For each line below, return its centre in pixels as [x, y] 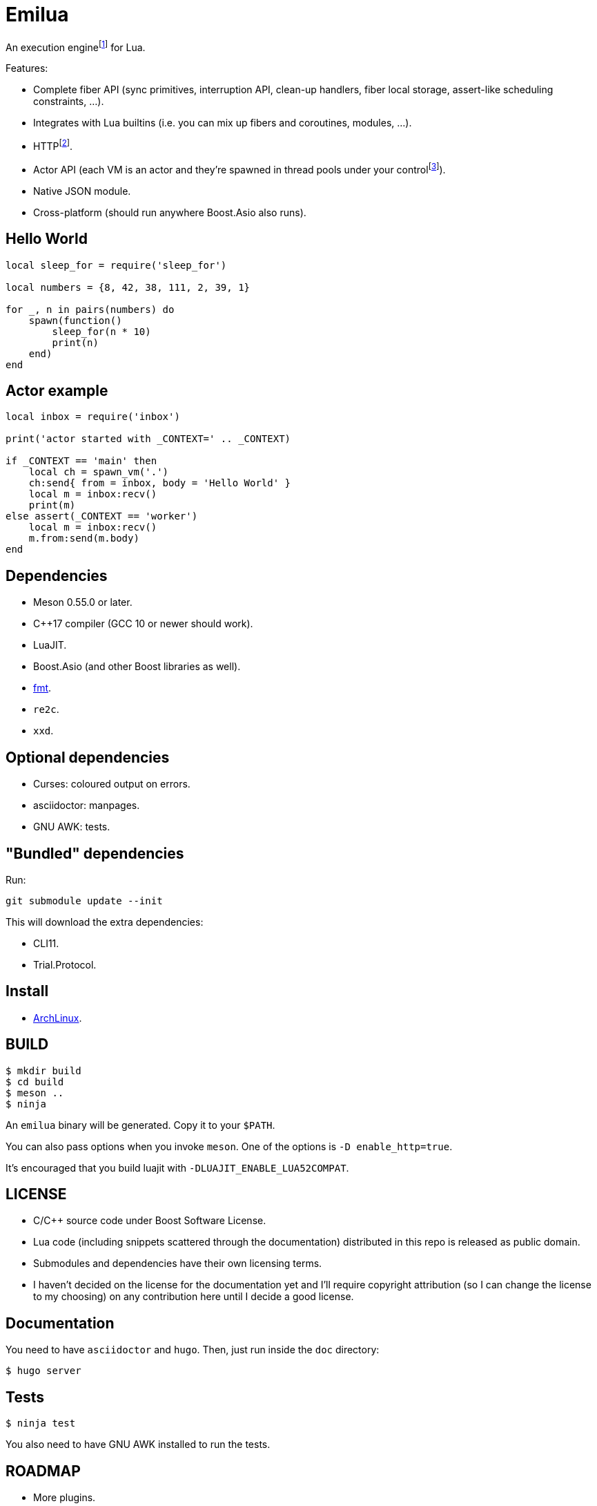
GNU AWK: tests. [72, 827]
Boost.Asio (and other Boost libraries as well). [137, 667]
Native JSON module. [82, 191]
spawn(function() [75, 320]
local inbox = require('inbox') [93, 417]
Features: [27, 68]
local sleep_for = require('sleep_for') [116, 265]
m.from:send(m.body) [84, 538]
